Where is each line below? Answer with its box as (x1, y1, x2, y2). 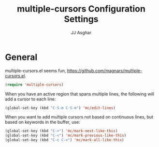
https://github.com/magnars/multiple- (67, 68, 143, 73)
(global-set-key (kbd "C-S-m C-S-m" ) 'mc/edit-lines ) (5, 105, 116, 110)
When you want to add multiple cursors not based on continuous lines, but (5, 114, 154, 120)
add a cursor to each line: (5, 96, 56, 102)
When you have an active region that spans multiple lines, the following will (5, 91, 155, 97)
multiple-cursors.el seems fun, (5, 68, 66, 73)
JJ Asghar (71, 29, 92, 35)
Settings (64, 14, 99, 25)
